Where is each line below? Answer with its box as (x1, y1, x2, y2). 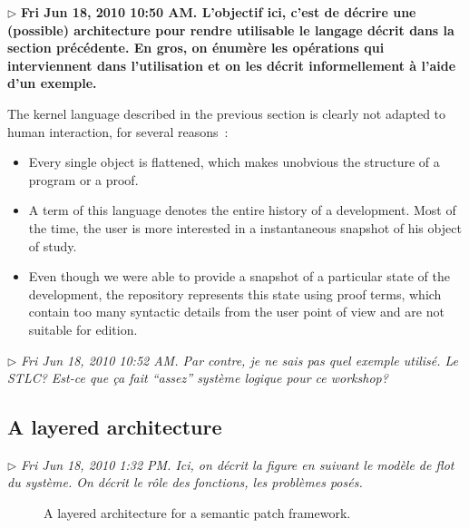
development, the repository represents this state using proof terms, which (28, 284, 442, 303)
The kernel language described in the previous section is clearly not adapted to (7, 103, 446, 122)
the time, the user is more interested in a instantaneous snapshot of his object (28, 218, 462, 237)
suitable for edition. (28, 319, 138, 338)
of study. (28, 236, 77, 255)
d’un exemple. (7, 73, 97, 93)
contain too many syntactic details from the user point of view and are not (28, 302, 445, 321)
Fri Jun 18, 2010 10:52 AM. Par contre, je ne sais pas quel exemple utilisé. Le (21, 350, 459, 369)
